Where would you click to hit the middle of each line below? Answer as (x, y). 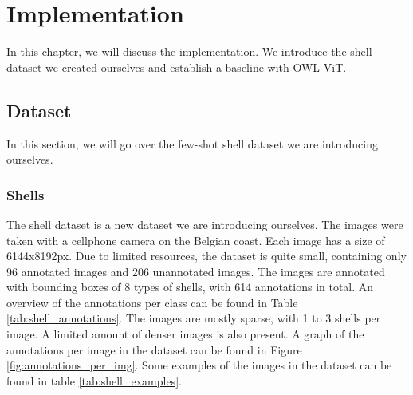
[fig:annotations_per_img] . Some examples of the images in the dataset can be (199, 365)
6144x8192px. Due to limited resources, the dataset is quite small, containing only (206, 256)
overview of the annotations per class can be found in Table (152, 302)
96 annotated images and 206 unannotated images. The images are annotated (196, 271)
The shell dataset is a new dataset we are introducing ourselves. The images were (205, 224)
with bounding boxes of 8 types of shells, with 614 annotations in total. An (190, 287)
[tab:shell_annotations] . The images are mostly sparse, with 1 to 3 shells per (194, 318)
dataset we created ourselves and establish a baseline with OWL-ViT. (177, 67)
